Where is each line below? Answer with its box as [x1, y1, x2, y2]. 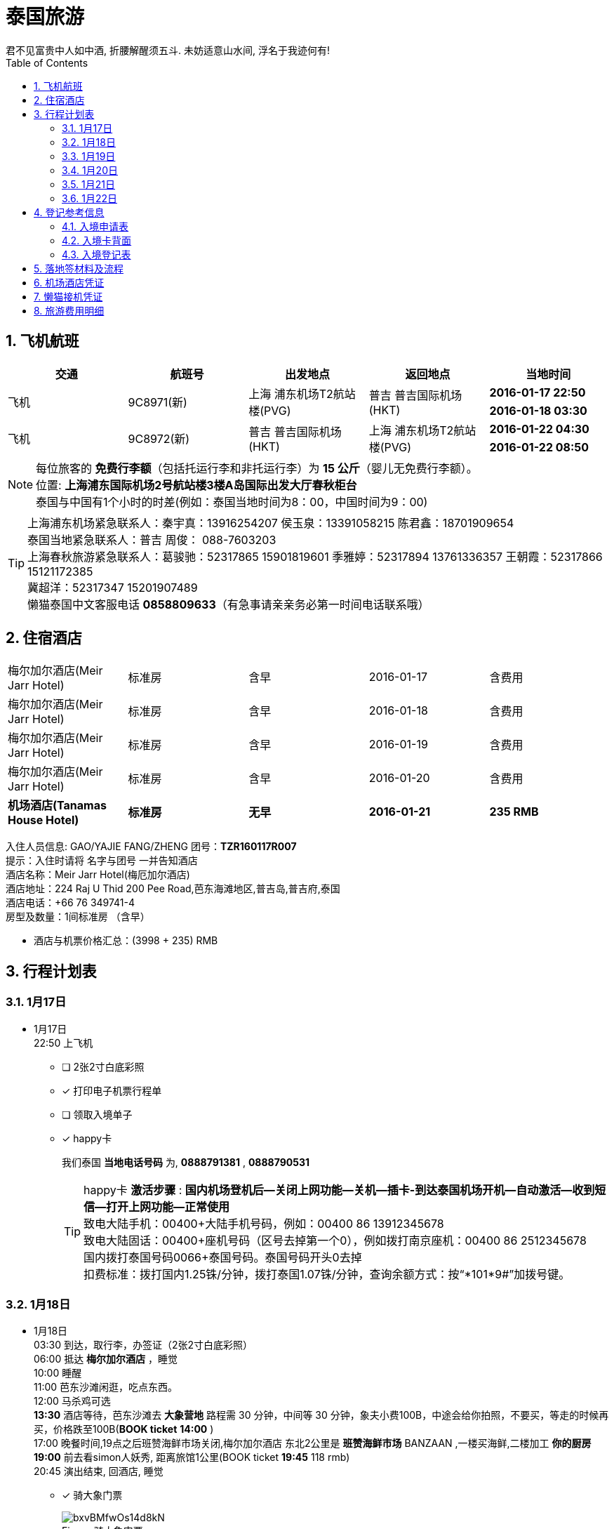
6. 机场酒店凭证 [34, 276, 105, 289]
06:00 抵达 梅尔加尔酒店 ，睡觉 [34, 1353, 178, 1365]
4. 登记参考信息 [34, 206, 105, 218]
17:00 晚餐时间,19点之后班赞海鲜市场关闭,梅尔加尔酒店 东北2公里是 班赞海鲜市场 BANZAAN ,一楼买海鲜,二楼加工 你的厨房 [34, 1437, 592, 1450]
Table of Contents [6, 56, 88, 69]
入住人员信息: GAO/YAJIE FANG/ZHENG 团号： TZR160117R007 [6, 840, 297, 853]
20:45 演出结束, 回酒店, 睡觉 [34, 1465, 163, 1478]
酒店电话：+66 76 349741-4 [6, 896, 135, 909]
